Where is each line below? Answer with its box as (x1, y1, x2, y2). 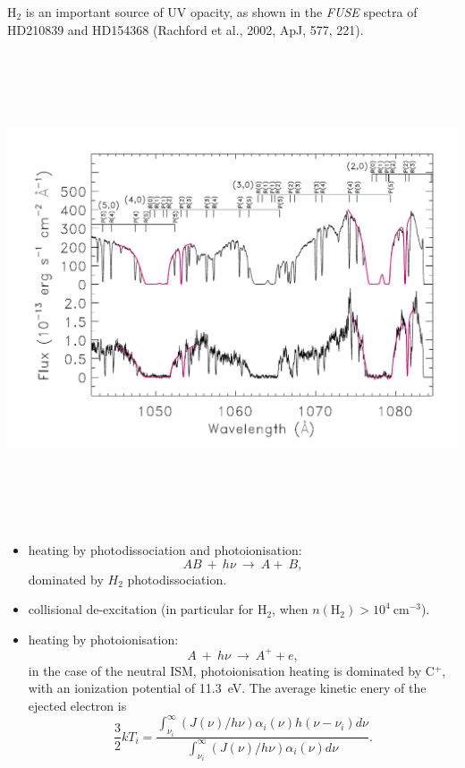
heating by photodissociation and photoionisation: (28, 540, 302, 559)
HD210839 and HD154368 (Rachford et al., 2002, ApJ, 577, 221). (7, 20, 364, 38)
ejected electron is (28, 695, 127, 714)
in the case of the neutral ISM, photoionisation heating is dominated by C (28, 661, 435, 679)
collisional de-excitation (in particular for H (28, 600, 267, 619)
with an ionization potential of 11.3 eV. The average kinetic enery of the (28, 678, 427, 697)
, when (272, 600, 309, 619)
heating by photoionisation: (28, 629, 179, 648)
